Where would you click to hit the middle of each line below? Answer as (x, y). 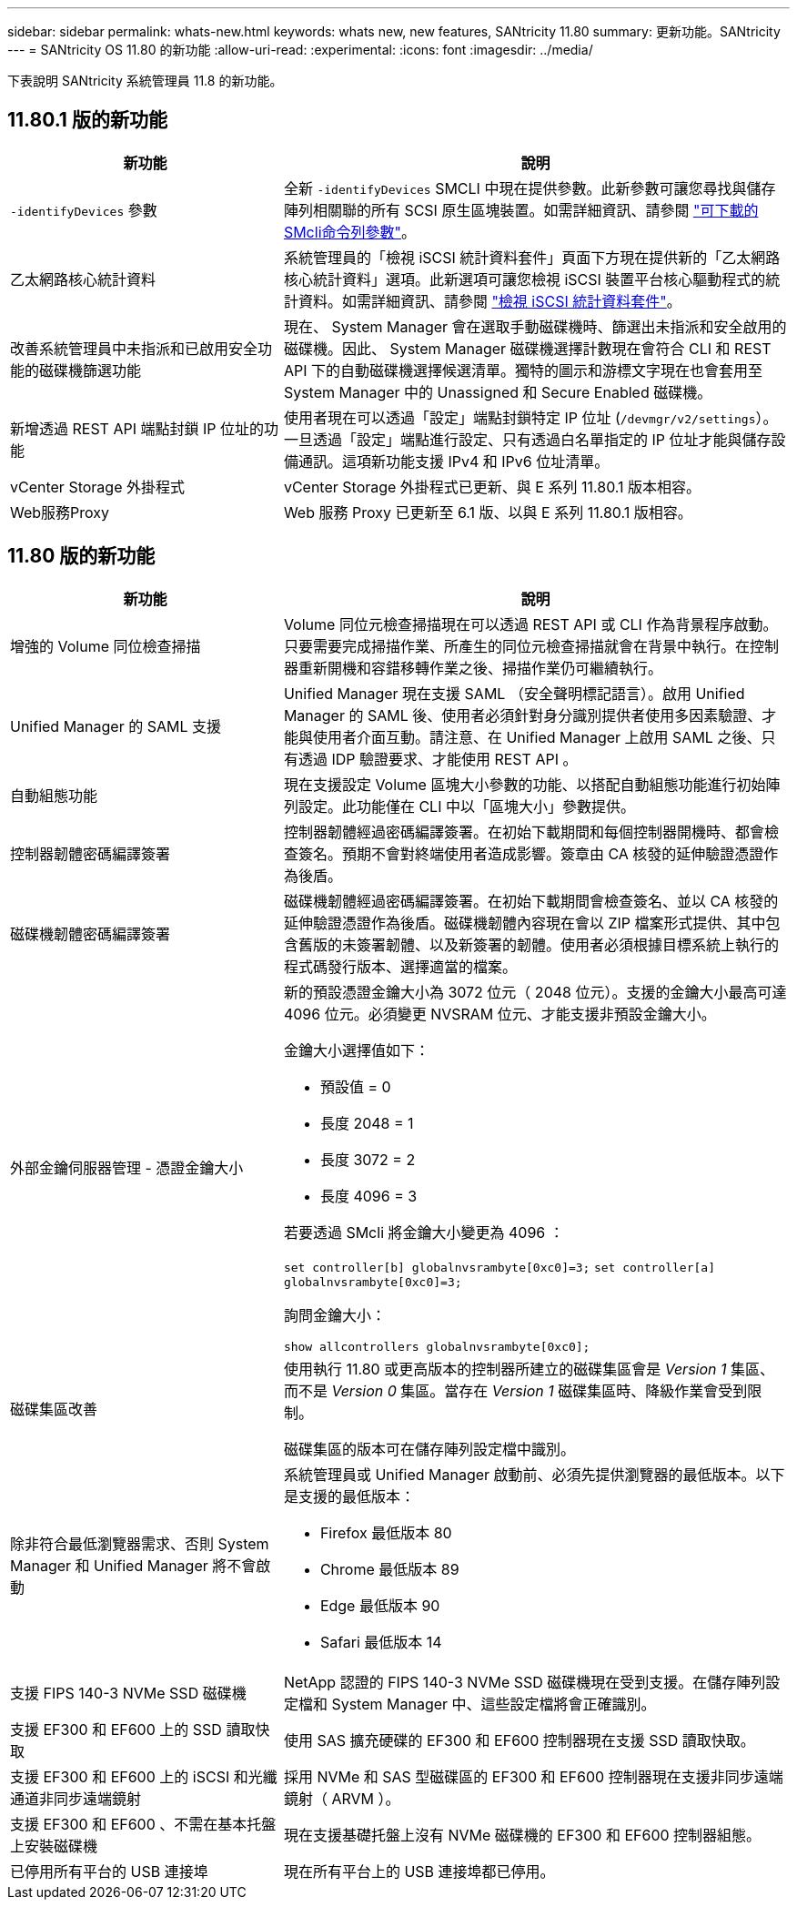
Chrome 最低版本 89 (389, 1569)
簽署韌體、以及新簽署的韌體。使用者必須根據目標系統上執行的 (567, 944)
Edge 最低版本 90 (380, 1605)
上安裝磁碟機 (54, 1846)
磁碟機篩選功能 (91, 370)
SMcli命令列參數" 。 (349, 232)
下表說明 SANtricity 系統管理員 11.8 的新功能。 (145, 81)
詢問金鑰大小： (334, 1315)
